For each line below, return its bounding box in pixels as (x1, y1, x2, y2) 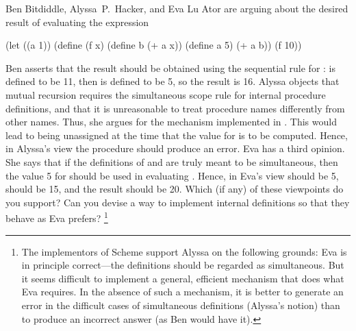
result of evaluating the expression (5, 14, 149, 29)
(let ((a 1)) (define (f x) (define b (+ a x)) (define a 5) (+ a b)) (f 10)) (5, 38, 302, 52)
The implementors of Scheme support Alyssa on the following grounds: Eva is (21, 244, 347, 258)
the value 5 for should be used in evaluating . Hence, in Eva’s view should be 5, (5, 168, 339, 182)
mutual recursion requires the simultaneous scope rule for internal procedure (5, 87, 326, 101)
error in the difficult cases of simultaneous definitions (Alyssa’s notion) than (21, 297, 340, 312)
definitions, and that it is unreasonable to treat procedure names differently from (5, 101, 345, 115)
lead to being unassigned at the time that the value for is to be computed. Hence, (5, 127, 348, 142)
